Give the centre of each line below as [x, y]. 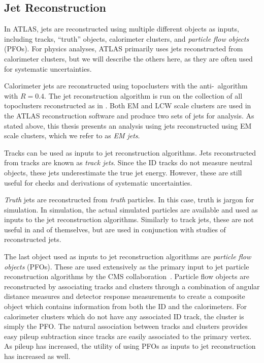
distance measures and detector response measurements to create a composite [125, 296]
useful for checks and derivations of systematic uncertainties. [98, 182]
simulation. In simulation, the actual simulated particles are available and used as [131, 209]
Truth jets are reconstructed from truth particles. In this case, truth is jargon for [129, 200]
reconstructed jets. [33, 239]
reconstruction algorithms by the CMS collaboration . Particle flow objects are [127, 276]
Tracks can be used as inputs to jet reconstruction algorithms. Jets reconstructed [130, 152]
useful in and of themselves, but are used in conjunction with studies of [115, 229]
